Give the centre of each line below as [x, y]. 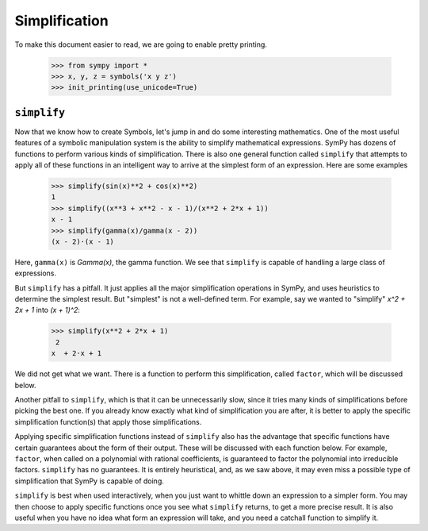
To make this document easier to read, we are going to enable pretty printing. [141, 44]
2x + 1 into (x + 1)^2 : [48, 310]
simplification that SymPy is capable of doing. [89, 481]
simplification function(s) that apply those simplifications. [108, 421]
